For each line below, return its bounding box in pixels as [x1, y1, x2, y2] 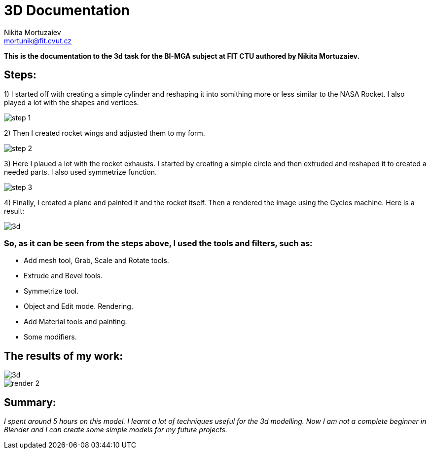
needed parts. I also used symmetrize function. [4, 167, 157, 176]
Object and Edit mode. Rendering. [24, 302, 133, 311]
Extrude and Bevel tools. [24, 271, 103, 280]
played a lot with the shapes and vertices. [4, 98, 139, 107]
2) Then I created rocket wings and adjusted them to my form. [4, 128, 205, 137]
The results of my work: [4, 349, 123, 362]
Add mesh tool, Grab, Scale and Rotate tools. [24, 256, 169, 265]
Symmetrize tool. [24, 287, 79, 296]
